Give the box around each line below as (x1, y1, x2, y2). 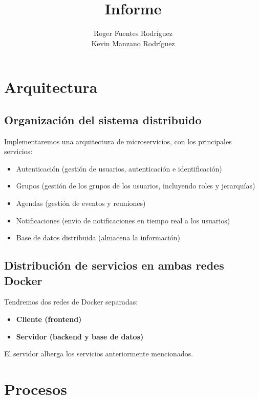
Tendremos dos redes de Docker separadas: (4, 296, 138, 307)
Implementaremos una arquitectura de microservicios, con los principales (4, 136, 232, 146)
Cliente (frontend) (16, 314, 82, 325)
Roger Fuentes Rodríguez (94, 28, 172, 39)
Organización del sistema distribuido (4, 111, 202, 127)
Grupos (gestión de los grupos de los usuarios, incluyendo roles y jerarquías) (16, 180, 255, 191)
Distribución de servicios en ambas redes (4, 257, 224, 273)
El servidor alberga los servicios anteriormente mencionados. (4, 348, 193, 359)
